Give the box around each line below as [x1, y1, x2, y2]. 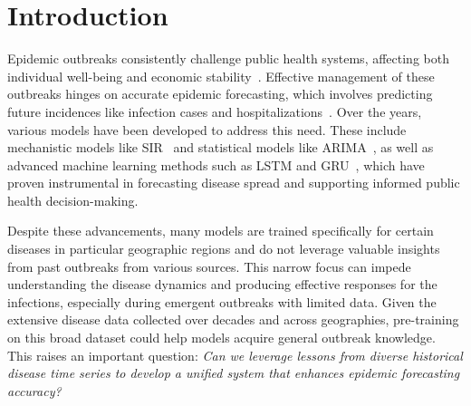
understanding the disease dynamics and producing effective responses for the [7, 275, 437, 294]
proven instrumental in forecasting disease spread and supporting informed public [7, 173, 460, 192]
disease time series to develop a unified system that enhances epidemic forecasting [7, 363, 460, 382]
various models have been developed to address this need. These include [7, 120, 407, 139]
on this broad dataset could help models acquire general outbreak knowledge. [7, 328, 436, 347]
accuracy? [7, 381, 62, 400]
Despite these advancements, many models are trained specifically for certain [7, 221, 434, 240]
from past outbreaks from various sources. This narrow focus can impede [7, 256, 411, 275]
